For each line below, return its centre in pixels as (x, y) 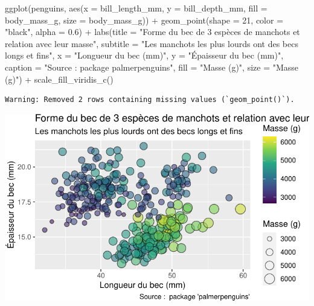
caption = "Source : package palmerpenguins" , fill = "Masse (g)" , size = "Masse (152, 67)
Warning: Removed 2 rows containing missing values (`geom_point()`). (150, 100)
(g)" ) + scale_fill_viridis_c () (59, 79)
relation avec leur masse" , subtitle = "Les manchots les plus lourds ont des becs (152, 43)
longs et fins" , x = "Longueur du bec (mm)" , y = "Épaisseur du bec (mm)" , (144, 55)
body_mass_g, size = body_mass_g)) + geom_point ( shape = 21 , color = (144, 20)
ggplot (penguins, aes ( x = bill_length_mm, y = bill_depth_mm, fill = (136, 8)
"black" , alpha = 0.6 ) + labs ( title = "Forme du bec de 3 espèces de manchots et (152, 32)
